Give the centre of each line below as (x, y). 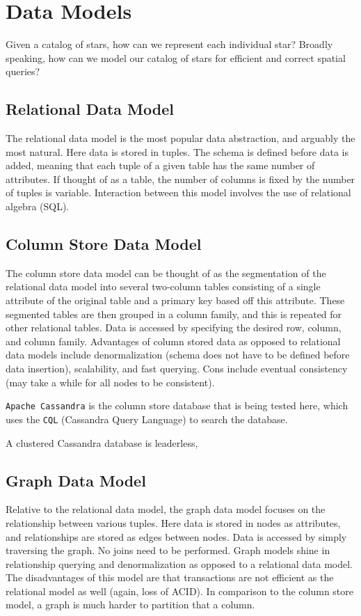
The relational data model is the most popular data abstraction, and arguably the (180, 138)
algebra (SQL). (38, 206)
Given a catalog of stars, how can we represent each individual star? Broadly (169, 44)
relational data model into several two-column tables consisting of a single (163, 286)
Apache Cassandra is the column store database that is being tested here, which (177, 405)
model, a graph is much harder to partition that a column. (130, 605)
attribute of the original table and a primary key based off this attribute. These (175, 300)
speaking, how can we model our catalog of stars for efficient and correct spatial (176, 57)
